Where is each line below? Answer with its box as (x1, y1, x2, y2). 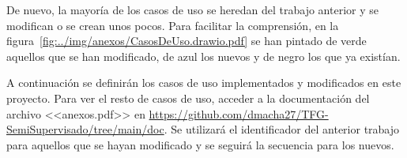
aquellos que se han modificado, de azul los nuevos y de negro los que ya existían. (6, 47, 401, 64)
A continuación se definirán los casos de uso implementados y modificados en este (6, 74, 401, 91)
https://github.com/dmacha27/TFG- (149, 105, 329, 122)
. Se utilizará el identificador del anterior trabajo (164, 121, 400, 137)
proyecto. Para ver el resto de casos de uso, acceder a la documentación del (6, 89, 370, 106)
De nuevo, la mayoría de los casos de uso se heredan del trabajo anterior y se (6, 2, 379, 17)
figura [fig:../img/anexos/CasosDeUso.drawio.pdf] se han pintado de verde (6, 32, 367, 49)
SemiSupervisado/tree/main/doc (6, 121, 164, 137)
